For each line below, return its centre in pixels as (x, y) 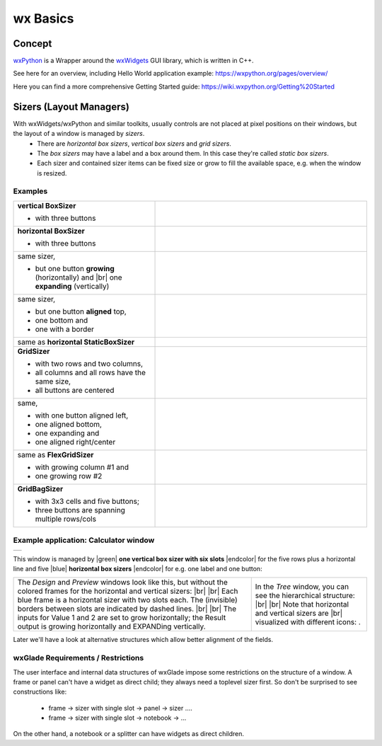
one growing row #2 (69, 476)
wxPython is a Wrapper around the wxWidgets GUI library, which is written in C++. (133, 61)
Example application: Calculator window (84, 540)
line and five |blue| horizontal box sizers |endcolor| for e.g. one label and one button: (138, 568)
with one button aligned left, (82, 415)
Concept (33, 44)
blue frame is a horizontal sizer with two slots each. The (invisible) (128, 600)
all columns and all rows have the (91, 372)
